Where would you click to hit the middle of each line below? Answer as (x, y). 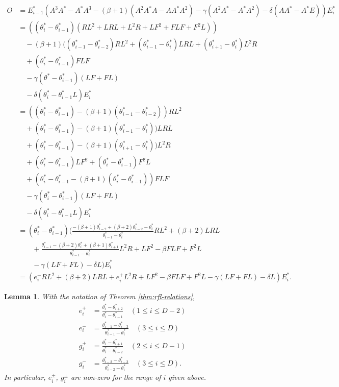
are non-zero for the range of (116, 377)
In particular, (25, 377)
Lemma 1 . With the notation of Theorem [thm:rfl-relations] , (100, 296)
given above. (187, 377)
